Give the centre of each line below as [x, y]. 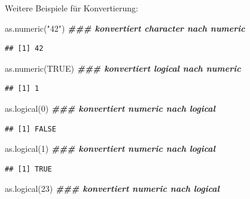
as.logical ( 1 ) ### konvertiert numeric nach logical [110, 149]
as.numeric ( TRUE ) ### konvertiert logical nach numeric [123, 68]
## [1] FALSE [31, 129]
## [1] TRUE [28, 169]
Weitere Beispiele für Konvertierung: [71, 8]
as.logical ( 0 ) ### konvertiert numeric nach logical [110, 108]
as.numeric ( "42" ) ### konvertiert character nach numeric [125, 28]
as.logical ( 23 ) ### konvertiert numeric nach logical [112, 189]
